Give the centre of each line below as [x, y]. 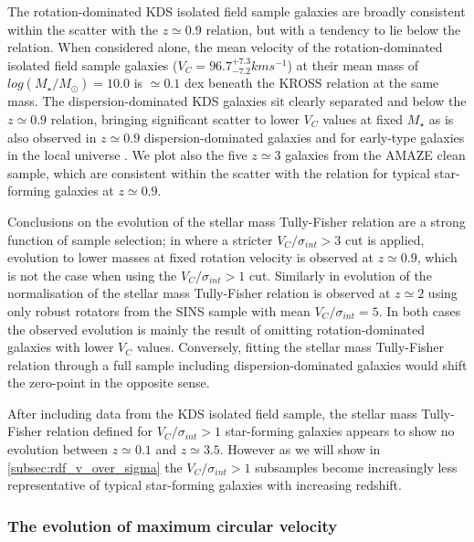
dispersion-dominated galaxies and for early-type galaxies [304, 137]
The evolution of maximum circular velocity [173, 525]
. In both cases [420, 310]
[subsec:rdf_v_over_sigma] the [95, 467]
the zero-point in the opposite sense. [109, 383]
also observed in [52, 137]
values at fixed [363, 118]
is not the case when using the [92, 275]
